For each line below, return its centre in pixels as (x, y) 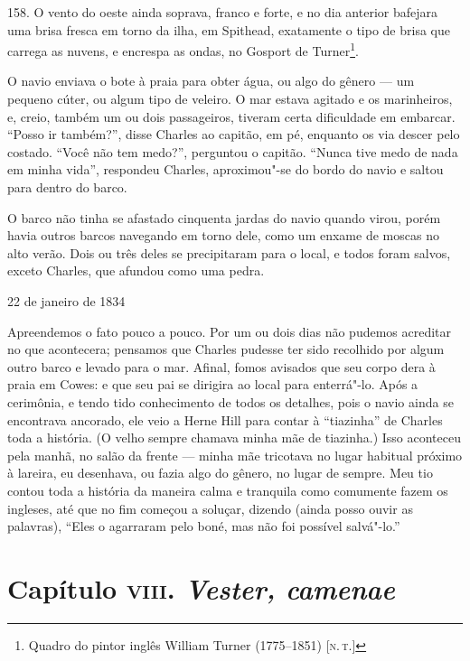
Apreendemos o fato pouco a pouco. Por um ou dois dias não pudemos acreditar (230, 331)
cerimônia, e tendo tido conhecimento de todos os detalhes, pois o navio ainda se (230, 401)
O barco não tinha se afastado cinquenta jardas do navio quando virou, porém (224, 217)
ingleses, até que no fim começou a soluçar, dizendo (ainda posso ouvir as (210, 508)
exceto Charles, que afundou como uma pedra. (136, 270)
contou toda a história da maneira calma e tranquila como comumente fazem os (228, 490)
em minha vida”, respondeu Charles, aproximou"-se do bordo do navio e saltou (226, 169)
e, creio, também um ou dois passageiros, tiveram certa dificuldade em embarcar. (231, 116)
